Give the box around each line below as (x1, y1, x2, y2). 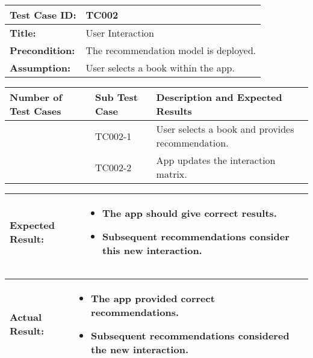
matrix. (156, 167, 187, 181)
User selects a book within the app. (85, 61, 235, 74)
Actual (10, 310, 42, 324)
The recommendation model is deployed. (85, 43, 256, 57)
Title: (10, 26, 36, 40)
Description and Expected (156, 90, 282, 104)
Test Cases (10, 104, 61, 118)
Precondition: (10, 43, 75, 57)
